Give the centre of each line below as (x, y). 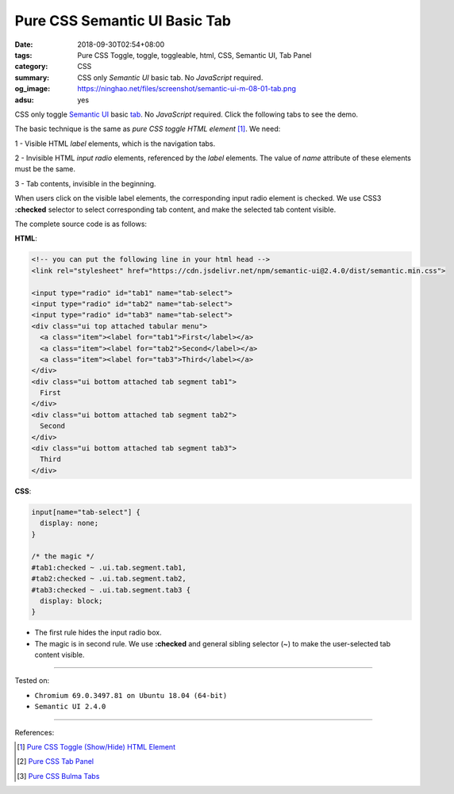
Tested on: (32, 681)
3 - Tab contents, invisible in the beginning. (85, 183)
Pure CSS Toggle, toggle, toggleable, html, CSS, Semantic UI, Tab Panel (194, 55)
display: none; (69, 523)
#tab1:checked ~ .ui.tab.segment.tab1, (109, 568)
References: (35, 732)
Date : (24, 44)
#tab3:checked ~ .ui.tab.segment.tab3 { (111, 590)
